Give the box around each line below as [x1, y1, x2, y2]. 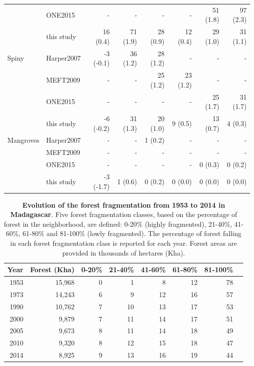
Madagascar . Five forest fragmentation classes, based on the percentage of [10, 209, 237, 219]
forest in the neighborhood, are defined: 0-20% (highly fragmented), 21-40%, [4, 218, 232, 229]
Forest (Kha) [30, 264, 75, 275]
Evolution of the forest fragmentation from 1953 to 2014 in [22, 199, 225, 210]
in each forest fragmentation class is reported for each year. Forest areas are [10, 237, 237, 248]
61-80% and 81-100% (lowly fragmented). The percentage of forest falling [22, 228, 242, 238]
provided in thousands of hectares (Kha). [62, 247, 185, 258]
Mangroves [7, 135, 40, 145]
